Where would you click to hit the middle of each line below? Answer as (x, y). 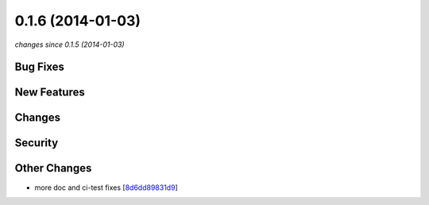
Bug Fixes (40, 67)
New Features (50, 93)
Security (37, 143)
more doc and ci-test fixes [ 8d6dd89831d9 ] (106, 188)
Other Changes (53, 168)
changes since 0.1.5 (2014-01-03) (70, 44)
